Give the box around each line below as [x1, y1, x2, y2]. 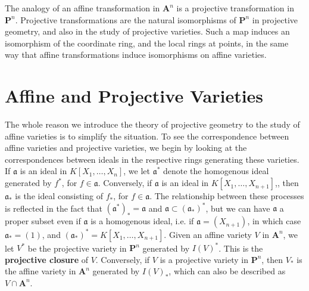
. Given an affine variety [164, 228, 252, 240]
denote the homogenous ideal [163, 165, 269, 177]
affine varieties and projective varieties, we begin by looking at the [5, 141, 247, 154]
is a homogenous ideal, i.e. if [90, 215, 194, 227]
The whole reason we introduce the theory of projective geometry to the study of [5, 118, 300, 131]
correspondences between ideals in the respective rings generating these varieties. [5, 153, 299, 165]
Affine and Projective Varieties [5, 83, 264, 108]
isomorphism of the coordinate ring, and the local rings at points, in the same [5, 36, 289, 49]
